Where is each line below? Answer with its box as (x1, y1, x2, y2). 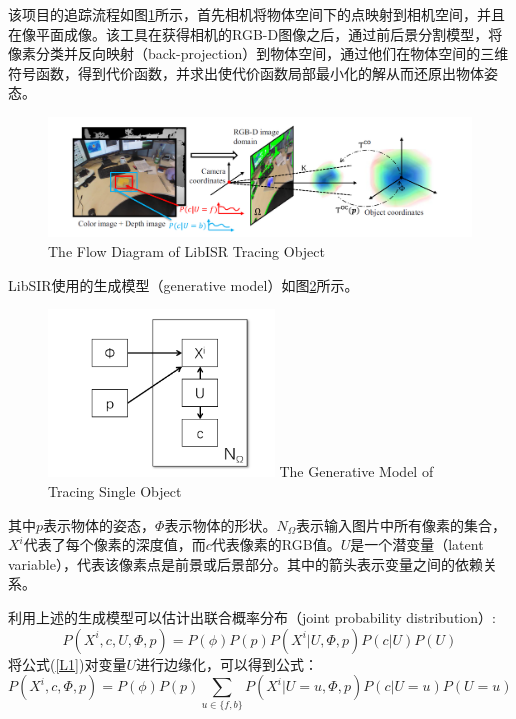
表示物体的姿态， (43, 514, 156, 535)
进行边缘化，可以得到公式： (136, 653, 319, 674)
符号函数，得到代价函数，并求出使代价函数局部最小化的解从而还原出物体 (8, 62, 484, 83)
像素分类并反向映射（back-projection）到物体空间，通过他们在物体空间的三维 (8, 43, 509, 64)
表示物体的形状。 (164, 514, 277, 535)
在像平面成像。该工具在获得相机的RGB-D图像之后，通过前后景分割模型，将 (8, 23, 503, 44)
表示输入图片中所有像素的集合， (296, 514, 506, 535)
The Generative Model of (279, 461, 434, 482)
